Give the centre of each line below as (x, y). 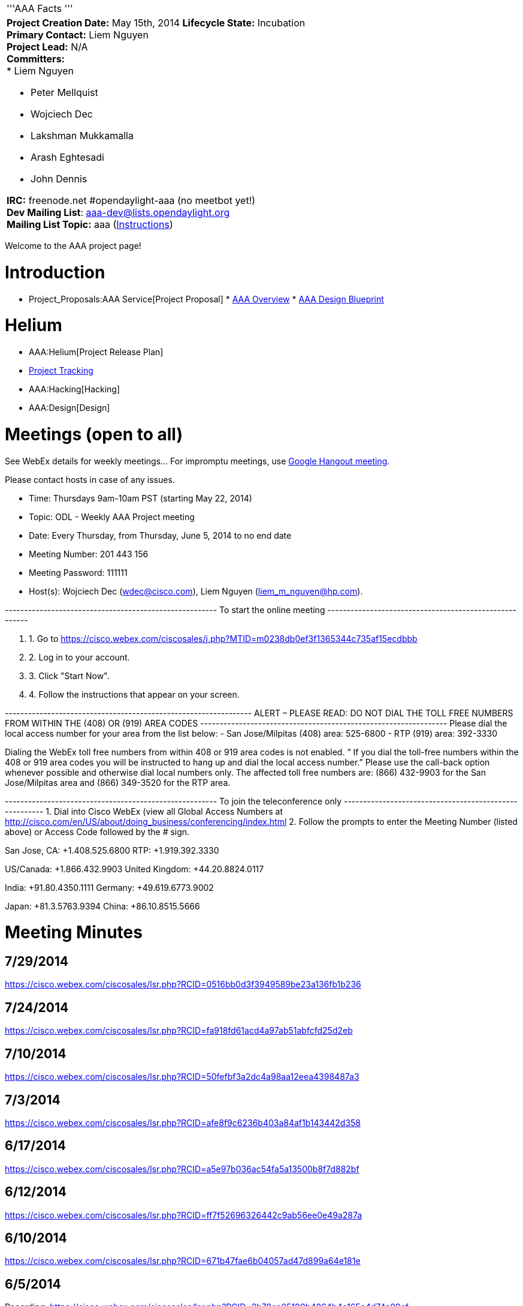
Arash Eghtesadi (67, 157)
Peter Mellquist (64, 92)
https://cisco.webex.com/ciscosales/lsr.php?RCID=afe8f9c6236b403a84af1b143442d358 (183, 1122)
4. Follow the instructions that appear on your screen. (134, 694)
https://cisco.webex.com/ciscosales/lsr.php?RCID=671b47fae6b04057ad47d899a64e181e (183, 1261)
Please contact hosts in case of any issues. (90, 479)
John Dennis (59, 179)
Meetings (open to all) (94, 434)
